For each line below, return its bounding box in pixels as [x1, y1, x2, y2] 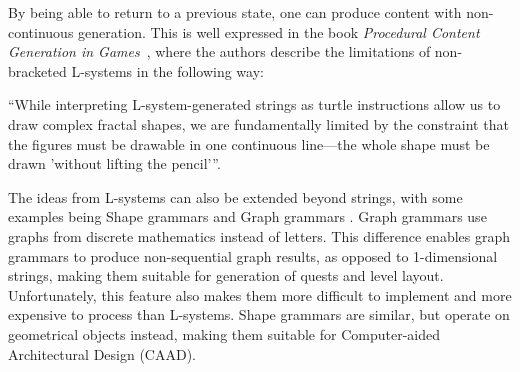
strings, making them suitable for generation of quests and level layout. [8, 265, 444, 286]
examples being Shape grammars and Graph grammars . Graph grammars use [8, 206, 487, 227]
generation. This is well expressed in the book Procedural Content [78, 21, 480, 42]
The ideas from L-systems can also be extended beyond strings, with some [8, 186, 463, 207]
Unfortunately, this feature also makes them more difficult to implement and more [8, 284, 512, 305]
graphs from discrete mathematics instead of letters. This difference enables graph [8, 225, 511, 246]
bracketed [8, 60, 67, 81]
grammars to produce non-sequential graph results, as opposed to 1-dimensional [8, 245, 498, 266]
